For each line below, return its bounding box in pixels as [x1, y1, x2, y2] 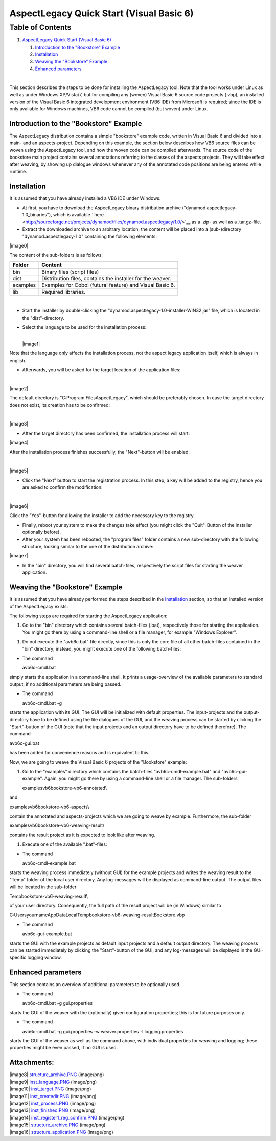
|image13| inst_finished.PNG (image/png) [9, 1107, 96, 1113]
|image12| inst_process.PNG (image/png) [9, 1100, 96, 1106]
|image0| [9, 243, 29, 249]
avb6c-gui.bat [9, 740, 39, 746]
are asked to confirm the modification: [22, 484, 103, 490]
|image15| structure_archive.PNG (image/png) [9, 1122, 106, 1128]
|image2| [9, 385, 29, 391]
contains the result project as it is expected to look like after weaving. [9, 832, 155, 838]
